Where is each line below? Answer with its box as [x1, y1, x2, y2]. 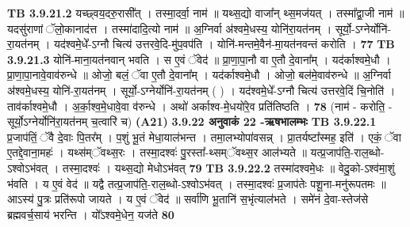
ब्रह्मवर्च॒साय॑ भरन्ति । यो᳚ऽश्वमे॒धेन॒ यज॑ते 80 [7, 206, 174, 222]
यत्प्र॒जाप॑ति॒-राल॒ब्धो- [310, 144, 385, 161]
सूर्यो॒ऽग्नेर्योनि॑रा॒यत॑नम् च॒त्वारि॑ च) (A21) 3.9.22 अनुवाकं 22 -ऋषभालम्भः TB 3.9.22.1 [7, 113, 377, 130]
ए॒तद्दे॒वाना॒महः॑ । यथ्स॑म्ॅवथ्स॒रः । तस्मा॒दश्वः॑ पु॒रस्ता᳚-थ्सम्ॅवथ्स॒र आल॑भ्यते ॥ [7, 144, 307, 161]
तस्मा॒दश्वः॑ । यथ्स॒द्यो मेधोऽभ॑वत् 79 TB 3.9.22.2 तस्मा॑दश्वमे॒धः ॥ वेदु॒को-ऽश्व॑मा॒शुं [62, 159, 395, 176]
